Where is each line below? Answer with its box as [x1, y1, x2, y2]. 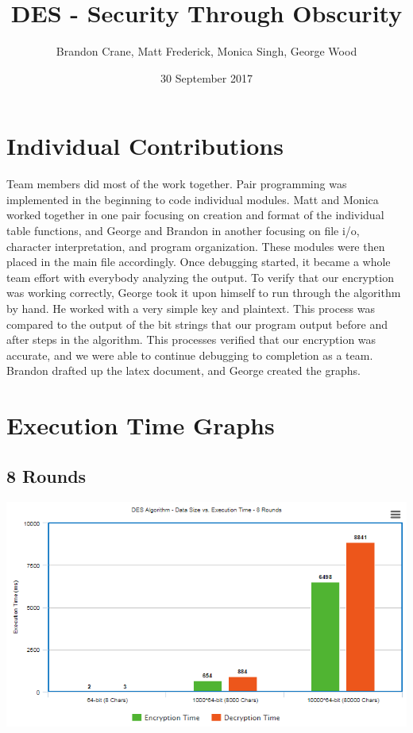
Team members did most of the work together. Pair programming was [6, 176, 347, 192]
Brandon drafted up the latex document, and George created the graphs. [6, 362, 361, 379]
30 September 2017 [160, 69, 253, 86]
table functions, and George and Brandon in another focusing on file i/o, [6, 222, 360, 239]
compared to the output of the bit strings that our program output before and [6, 315, 388, 332]
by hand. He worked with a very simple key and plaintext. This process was [6, 300, 376, 316]
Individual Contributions [6, 129, 284, 162]
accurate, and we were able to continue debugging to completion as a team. [6, 346, 373, 363]
